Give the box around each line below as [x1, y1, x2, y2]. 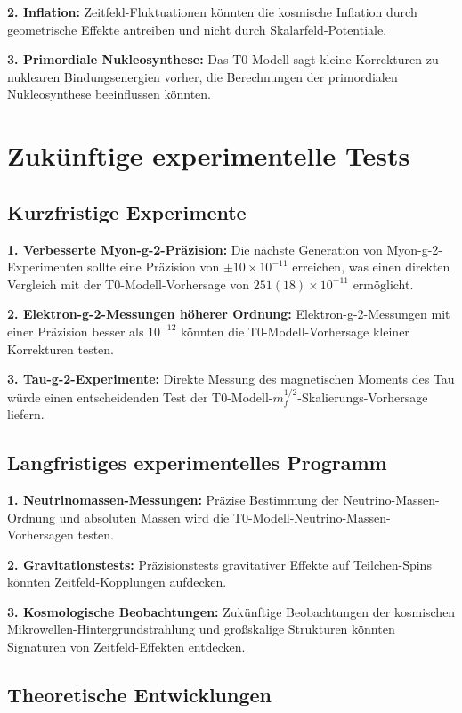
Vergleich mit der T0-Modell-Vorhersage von [7, 274, 250, 293]
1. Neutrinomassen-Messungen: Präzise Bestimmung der [7, 490, 339, 508]
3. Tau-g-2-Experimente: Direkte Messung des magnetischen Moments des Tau [7, 369, 455, 388]
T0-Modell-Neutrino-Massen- [232, 507, 391, 526]
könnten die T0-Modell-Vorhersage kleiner [180, 321, 409, 340]
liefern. [7, 405, 45, 424]
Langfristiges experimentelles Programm [7, 449, 387, 476]
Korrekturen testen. [7, 339, 114, 358]
